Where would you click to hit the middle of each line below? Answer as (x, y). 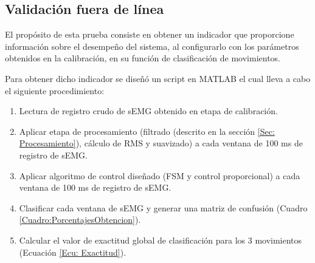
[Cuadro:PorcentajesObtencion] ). (80, 220)
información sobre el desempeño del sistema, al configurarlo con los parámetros (152, 46)
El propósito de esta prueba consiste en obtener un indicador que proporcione (150, 34)
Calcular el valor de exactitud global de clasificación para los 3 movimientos (161, 240)
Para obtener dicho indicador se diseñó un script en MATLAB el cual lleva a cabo (158, 78)
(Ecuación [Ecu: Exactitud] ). (73, 252)
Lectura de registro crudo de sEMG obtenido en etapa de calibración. (148, 111)
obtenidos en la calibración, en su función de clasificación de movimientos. (143, 58)
